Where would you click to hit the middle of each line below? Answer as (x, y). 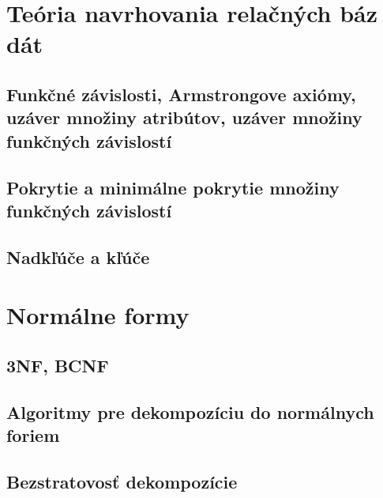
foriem (33, 435)
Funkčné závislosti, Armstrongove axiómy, (181, 94)
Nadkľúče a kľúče (78, 257)
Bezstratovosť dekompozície (122, 481)
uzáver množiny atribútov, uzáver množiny (184, 117)
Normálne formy (98, 315)
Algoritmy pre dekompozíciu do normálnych (190, 411)
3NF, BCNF (58, 365)
